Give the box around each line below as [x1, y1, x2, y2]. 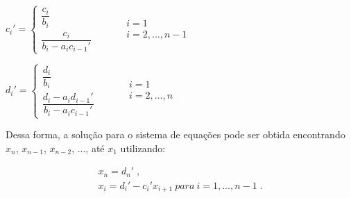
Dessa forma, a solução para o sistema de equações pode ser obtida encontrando [6, 127, 345, 142]
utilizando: [120, 140, 166, 155]
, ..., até [71, 140, 105, 155]
